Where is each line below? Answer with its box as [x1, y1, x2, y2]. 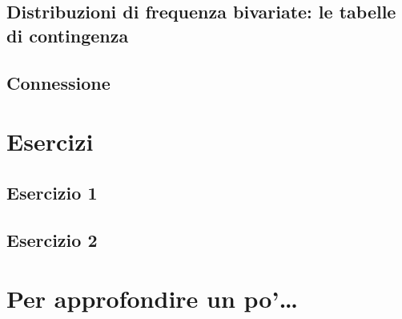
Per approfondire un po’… [6, 282, 298, 315]
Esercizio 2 [6, 227, 98, 252]
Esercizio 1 [6, 180, 98, 204]
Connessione [6, 70, 111, 95]
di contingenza [6, 22, 129, 47]
